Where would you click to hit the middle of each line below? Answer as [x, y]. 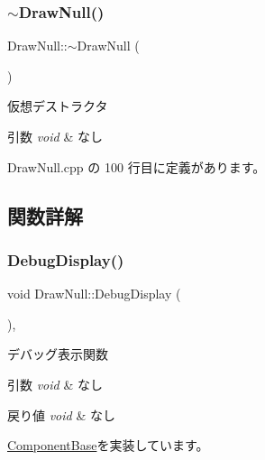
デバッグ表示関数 [58, 354]
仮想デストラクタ [58, 106]
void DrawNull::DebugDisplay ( [94, 294]
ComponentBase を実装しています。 [108, 445]
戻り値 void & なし [61, 414]
